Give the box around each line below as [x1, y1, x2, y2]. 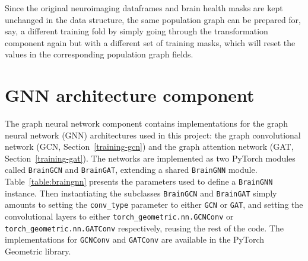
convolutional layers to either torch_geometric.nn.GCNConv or [5, 210, 234, 223]
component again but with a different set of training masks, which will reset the [5, 36, 296, 49]
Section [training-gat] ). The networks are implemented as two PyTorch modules [5, 152, 296, 164]
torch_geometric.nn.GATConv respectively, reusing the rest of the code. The [5, 221, 284, 234]
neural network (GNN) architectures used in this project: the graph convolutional [5, 128, 301, 141]
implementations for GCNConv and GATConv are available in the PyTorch [5, 233, 265, 246]
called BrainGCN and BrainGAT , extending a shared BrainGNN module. [5, 163, 258, 176]
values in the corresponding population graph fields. [5, 48, 193, 60]
